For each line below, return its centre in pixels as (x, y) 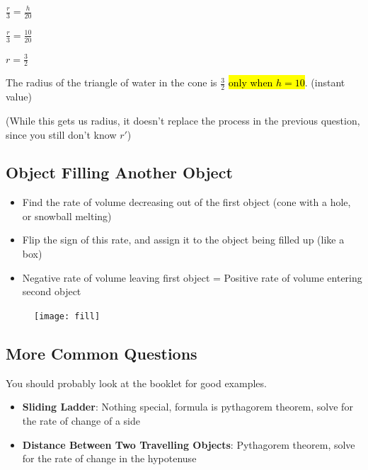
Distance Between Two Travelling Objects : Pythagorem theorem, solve (189, 444)
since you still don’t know (61, 134)
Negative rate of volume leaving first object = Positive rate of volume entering (192, 277)
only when (251, 82)
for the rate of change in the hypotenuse (109, 458)
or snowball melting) (67, 216)
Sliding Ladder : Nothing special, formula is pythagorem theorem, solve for (188, 407)
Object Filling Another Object (119, 172)
